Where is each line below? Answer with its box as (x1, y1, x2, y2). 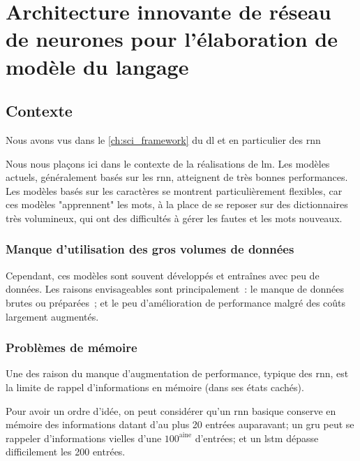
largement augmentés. (6, 309, 99, 323)
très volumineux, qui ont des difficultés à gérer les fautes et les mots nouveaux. (6, 210, 343, 225)
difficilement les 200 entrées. (6, 444, 126, 459)
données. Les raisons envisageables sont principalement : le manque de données (6, 281, 345, 296)
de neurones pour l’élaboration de (6, 24, 338, 53)
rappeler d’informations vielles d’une (6, 430, 162, 445)
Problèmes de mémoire (6, 339, 137, 356)
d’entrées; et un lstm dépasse (195, 430, 319, 445)
